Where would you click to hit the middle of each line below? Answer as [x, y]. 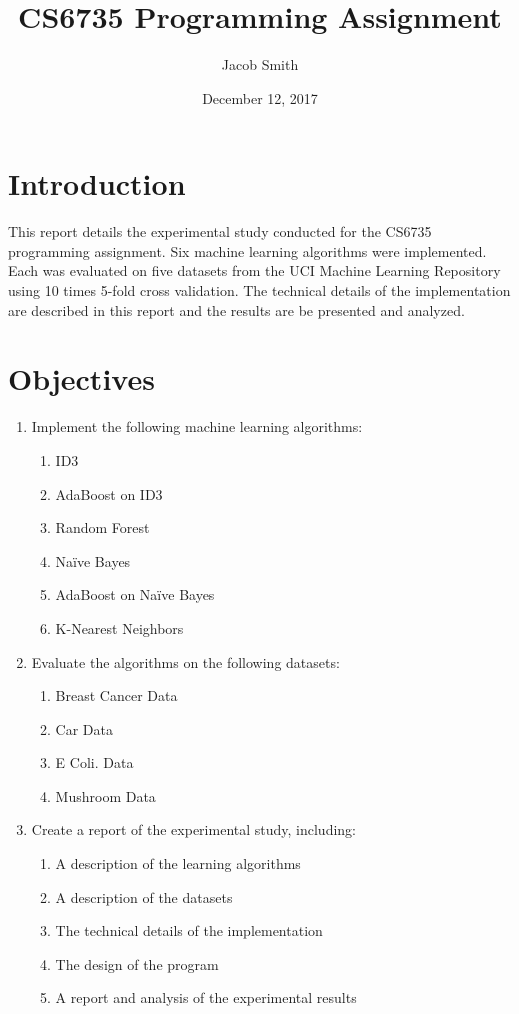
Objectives [81, 378]
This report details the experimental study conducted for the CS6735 [220, 231]
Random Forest [102, 527]
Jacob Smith [260, 64]
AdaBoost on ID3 [109, 493]
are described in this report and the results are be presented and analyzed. [236, 309]
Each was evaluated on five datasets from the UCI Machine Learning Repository [254, 270]
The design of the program [137, 963]
